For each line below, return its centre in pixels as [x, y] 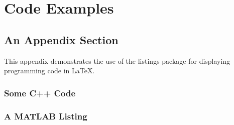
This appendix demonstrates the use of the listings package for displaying [117, 60]
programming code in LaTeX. [49, 71]
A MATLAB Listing [46, 116]
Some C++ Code [40, 93]
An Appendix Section [61, 39]
